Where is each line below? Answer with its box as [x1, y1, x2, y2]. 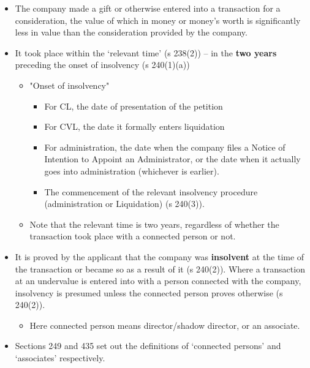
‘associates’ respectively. [15, 351, 105, 364]
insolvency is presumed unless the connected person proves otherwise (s [15, 286, 283, 299]
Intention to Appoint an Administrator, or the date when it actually [44, 152, 301, 165]
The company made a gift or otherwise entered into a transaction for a [15, 2, 281, 14]
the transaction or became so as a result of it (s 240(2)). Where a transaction [15, 262, 305, 275]
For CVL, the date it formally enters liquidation [44, 120, 225, 133]
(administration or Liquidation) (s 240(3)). [44, 197, 205, 210]
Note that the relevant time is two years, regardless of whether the [29, 217, 279, 230]
